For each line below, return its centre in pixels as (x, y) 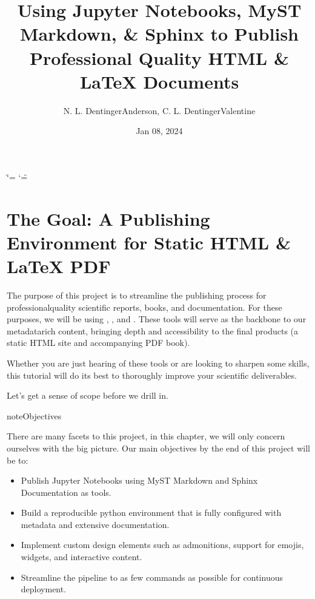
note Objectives (34, 415)
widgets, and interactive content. (81, 557)
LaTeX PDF (59, 266)
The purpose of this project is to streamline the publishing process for (137, 295)
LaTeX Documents (159, 81)
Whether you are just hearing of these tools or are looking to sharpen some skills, (158, 363)
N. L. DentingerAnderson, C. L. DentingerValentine (159, 110)
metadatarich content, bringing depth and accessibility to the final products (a (153, 330)
